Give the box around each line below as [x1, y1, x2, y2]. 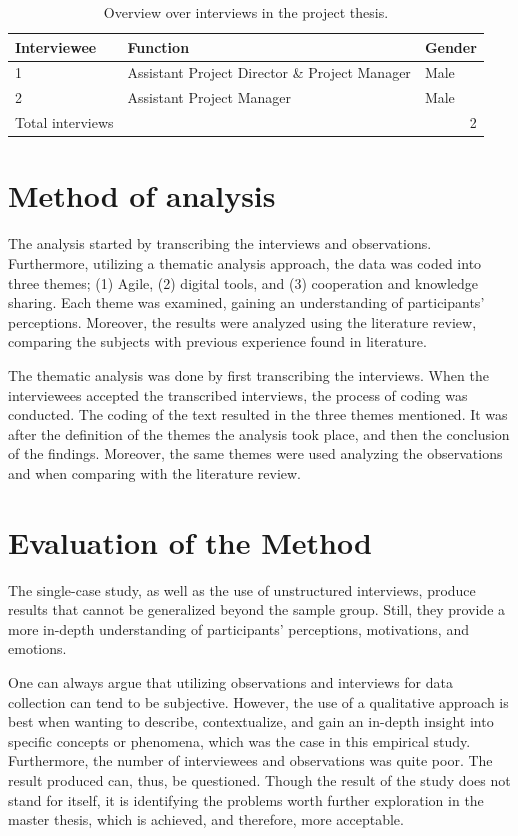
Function [127, 36, 190, 57]
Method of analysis [8, 175, 276, 216]
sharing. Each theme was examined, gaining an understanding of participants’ [8, 292, 485, 313]
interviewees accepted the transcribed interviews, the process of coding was [8, 384, 468, 405]
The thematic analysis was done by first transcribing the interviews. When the [8, 364, 489, 385]
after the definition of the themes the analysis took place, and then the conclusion [8, 423, 510, 444]
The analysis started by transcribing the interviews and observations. [8, 233, 432, 254]
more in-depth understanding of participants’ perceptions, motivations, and [8, 618, 469, 639]
